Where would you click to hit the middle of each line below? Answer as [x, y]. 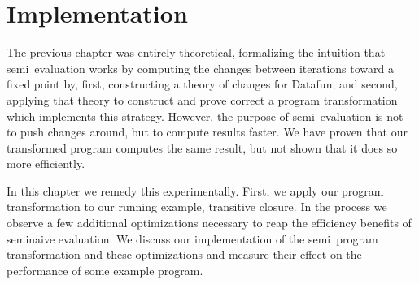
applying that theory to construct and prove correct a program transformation [202, 99]
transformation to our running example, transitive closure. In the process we [197, 207]
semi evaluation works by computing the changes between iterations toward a [200, 68]
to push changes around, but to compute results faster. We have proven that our [207, 132]
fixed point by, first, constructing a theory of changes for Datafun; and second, [202, 84]
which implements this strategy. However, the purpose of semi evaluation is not [205, 116]
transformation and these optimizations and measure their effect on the [184, 254]
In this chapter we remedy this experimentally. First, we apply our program [195, 190]
